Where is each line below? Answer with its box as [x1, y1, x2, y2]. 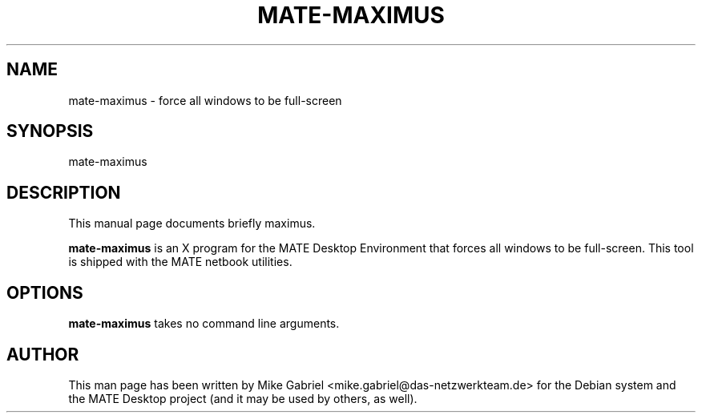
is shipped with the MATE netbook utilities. [68, 255, 292, 269]
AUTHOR [6, 344, 79, 365]
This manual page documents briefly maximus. [68, 216, 316, 231]
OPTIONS [6, 282, 83, 303]
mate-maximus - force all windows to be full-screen [68, 93, 342, 107]
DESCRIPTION [6, 182, 121, 203]
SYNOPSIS [6, 121, 94, 142]
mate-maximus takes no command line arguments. [68, 316, 340, 331]
